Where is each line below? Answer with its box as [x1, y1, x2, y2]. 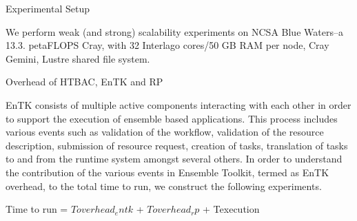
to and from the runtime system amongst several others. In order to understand [6, 151, 343, 166]
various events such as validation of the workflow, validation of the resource [6, 125, 324, 139]
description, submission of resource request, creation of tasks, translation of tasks [6, 138, 348, 152]
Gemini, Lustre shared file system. [6, 51, 150, 65]
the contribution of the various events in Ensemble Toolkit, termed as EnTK [6, 165, 329, 179]
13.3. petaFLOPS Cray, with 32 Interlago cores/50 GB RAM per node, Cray [6, 38, 329, 52]
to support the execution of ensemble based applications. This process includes [6, 111, 338, 125]
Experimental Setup [6, 1, 90, 15]
